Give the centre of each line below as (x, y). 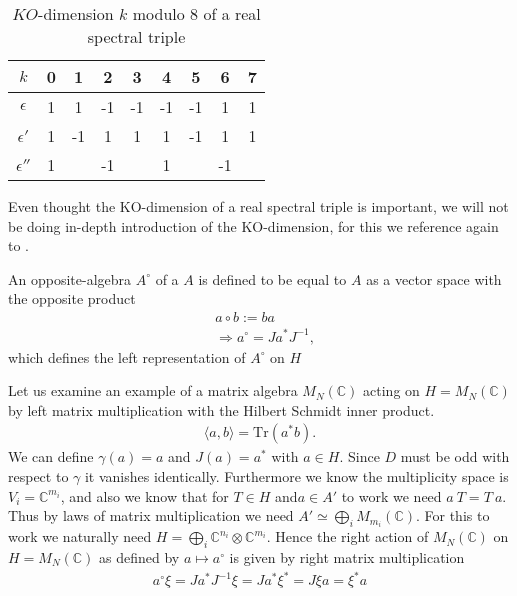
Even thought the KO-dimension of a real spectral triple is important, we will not (258, 206)
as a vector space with (434, 278)
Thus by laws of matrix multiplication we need (151, 515)
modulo (158, 13)
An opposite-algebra (70, 278)
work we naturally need (80, 536)
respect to (38, 475)
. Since (359, 456)
